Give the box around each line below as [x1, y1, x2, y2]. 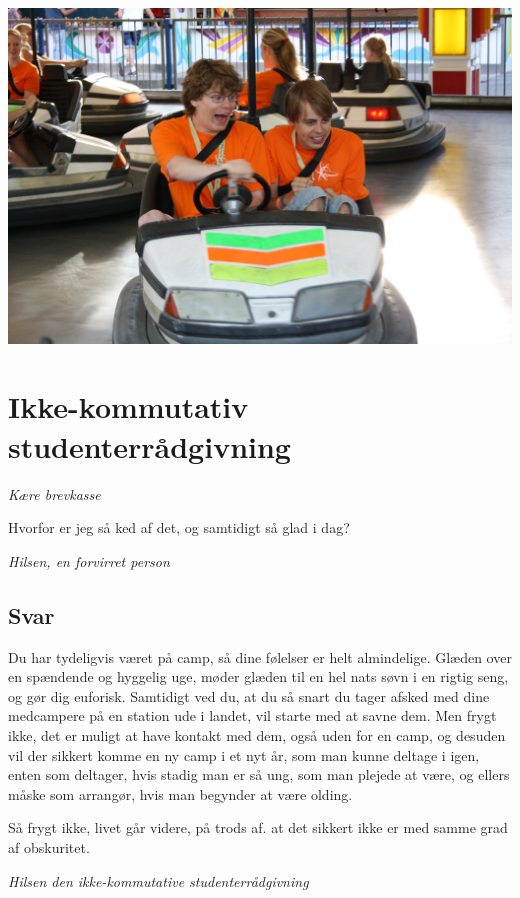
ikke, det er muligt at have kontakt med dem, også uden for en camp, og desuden [8, 724, 506, 745]
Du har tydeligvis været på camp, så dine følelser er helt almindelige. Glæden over [8, 646, 512, 667]
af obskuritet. [8, 836, 90, 857]
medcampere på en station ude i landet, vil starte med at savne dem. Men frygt [8, 705, 497, 726]
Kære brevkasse [8, 483, 101, 504]
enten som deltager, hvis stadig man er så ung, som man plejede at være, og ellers [8, 764, 510, 785]
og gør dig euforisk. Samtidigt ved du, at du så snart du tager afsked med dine [8, 685, 490, 706]
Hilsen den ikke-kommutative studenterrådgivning [8, 870, 309, 891]
